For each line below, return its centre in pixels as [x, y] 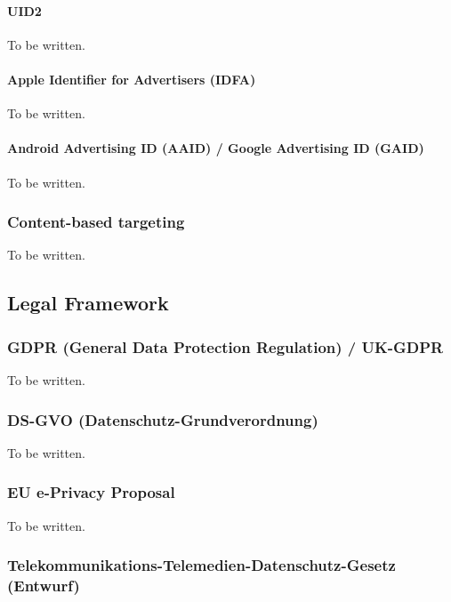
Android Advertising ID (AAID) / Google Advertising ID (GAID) [216, 148]
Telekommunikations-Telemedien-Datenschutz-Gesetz [201, 565]
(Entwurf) [44, 586]
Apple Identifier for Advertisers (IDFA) [132, 79]
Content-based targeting [96, 222]
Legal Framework [88, 303]
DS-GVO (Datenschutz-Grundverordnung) [163, 419]
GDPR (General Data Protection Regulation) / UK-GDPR [225, 346]
